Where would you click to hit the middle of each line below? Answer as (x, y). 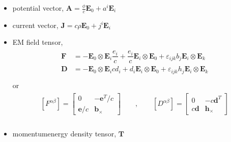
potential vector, (38, 8)
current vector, (35, 25)
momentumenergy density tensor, (64, 133)
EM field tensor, (38, 42)
